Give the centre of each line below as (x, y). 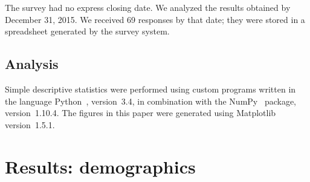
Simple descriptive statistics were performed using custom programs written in (150, 89)
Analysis (32, 64)
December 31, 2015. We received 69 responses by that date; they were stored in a (155, 19)
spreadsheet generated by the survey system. (87, 31)
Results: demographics (100, 166)
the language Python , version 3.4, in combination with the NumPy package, (151, 101)
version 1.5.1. (30, 124)
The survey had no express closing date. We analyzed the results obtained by (148, 7)
